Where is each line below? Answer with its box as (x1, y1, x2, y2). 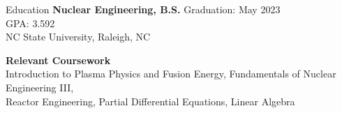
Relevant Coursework (6, 52, 111, 67)
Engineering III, (6, 80, 74, 94)
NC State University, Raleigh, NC (6, 29, 151, 44)
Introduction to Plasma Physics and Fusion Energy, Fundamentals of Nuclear (6, 66, 336, 81)
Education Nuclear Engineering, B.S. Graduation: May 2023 (6, 2, 281, 16)
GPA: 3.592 (6, 15, 55, 30)
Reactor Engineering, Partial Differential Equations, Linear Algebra (6, 93, 295, 108)
